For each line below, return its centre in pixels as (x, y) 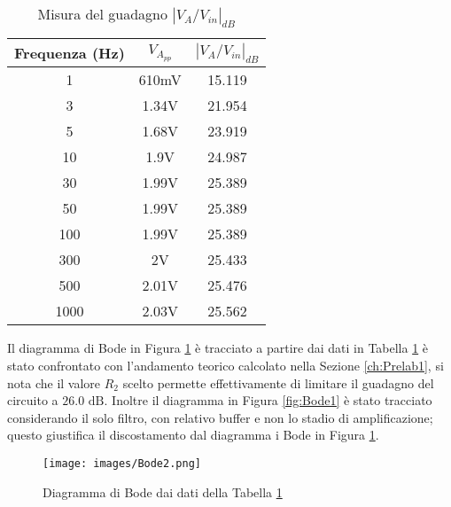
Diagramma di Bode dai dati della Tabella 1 (163, 491)
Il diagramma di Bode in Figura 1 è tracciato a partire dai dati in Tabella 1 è (218, 348)
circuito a (33, 400)
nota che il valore (54, 382)
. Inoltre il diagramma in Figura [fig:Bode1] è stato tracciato (268, 400)
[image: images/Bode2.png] (122, 463)
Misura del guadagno (102, 14)
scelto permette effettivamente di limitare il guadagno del (278, 382)
